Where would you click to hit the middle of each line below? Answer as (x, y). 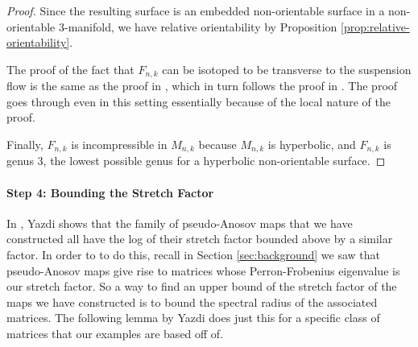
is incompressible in (119, 145)
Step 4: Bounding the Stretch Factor (110, 192)
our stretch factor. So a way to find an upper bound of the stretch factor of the (202, 286)
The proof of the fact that (70, 69)
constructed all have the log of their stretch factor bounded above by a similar (200, 239)
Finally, (25, 145)
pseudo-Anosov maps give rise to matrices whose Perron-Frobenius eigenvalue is (203, 270)
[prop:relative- (375, 26)
